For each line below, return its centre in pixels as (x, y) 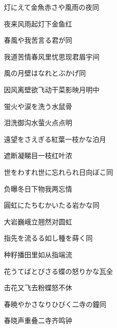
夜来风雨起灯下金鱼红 (38, 23)
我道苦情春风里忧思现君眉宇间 (52, 56)
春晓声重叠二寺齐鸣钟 (38, 320)
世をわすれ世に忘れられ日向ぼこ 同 (58, 172)
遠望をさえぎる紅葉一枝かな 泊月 (55, 139)
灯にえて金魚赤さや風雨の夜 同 (52, 7)
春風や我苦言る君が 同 (38, 40)
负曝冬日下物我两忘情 (38, 188)
